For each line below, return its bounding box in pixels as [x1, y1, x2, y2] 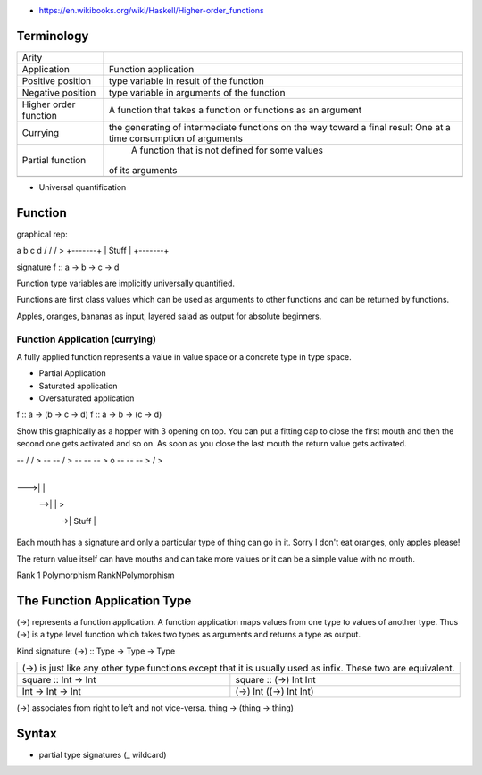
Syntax [16, 726, 57, 741]
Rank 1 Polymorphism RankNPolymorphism [16, 570, 175, 580]
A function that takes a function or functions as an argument [108, 104, 361, 116]
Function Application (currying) [16, 333, 156, 346]
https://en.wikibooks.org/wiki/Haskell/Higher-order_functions [38, 5, 264, 15]
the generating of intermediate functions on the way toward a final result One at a [108, 121, 451, 133]
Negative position [21, 86, 96, 98]
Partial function [21, 154, 87, 166]
